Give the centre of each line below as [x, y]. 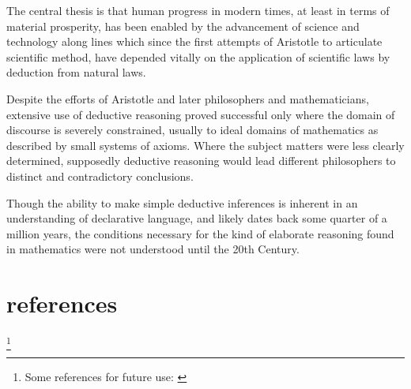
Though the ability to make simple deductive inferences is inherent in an [182, 202]
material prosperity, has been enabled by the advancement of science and [183, 26]
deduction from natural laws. [76, 72]
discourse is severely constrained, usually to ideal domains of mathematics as [192, 130]
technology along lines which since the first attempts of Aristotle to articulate [194, 41]
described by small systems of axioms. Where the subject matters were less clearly [205, 145]
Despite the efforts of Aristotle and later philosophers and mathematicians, [188, 98]
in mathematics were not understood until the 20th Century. [153, 249]
